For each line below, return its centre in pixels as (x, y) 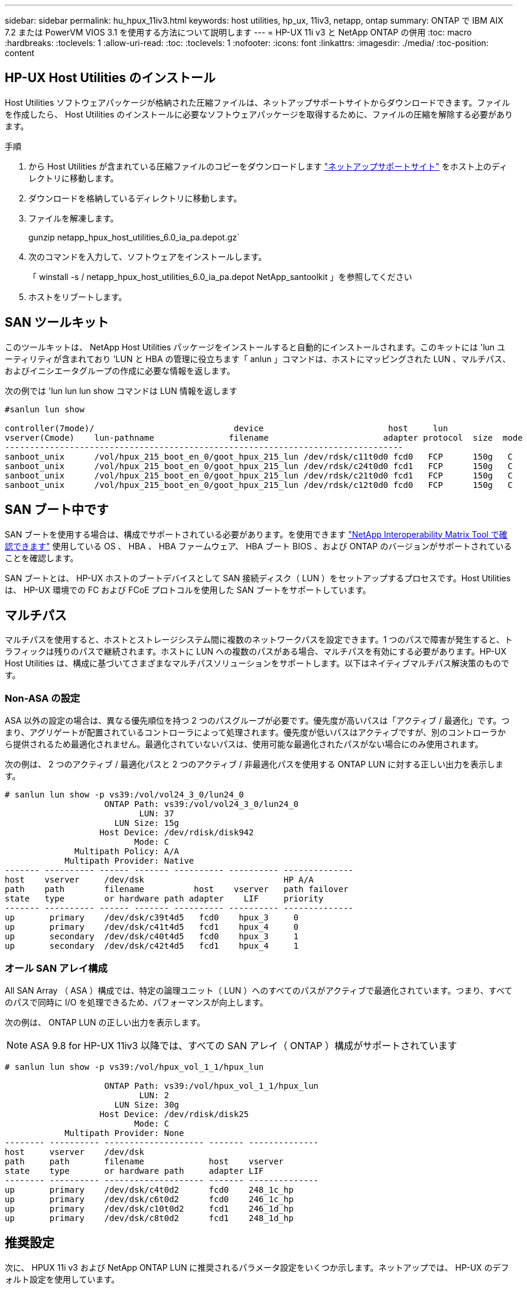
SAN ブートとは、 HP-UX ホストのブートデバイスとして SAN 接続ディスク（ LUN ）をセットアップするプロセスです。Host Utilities (258, 578)
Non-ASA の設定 (43, 698)
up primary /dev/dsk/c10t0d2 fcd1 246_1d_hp (149, 1208)
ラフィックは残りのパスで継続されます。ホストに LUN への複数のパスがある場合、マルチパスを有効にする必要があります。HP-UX (256, 652)
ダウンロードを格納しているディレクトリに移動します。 (135, 198)
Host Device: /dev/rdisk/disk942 (177, 833)
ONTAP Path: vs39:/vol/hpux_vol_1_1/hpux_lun (212, 1085)
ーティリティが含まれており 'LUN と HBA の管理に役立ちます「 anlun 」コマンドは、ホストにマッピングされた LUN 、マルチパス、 (258, 359)
